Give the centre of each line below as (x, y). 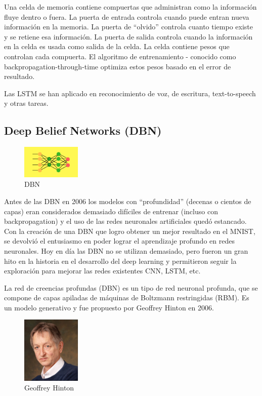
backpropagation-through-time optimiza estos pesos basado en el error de (118, 66)
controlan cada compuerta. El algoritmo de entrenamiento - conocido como (120, 56)
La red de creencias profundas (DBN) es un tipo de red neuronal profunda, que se (131, 287)
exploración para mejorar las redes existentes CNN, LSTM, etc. (102, 271)
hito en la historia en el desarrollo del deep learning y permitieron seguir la (120, 261)
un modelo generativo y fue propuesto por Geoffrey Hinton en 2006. (109, 307)
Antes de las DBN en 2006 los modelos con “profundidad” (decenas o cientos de (128, 201)
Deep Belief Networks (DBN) (83, 130)
